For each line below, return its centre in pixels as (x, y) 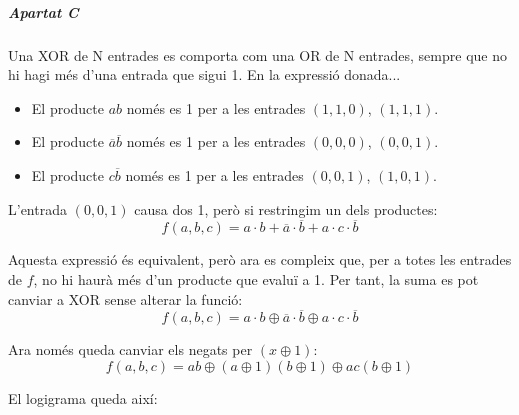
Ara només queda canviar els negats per (130, 349)
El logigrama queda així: (83, 397)
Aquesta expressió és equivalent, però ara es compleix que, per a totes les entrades (260, 259)
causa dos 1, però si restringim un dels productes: (286, 208)
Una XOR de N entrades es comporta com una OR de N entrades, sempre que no (257, 54)
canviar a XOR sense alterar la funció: (125, 298)
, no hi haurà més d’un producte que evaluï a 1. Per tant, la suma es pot (256, 278)
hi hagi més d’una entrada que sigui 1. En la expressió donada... (204, 74)
